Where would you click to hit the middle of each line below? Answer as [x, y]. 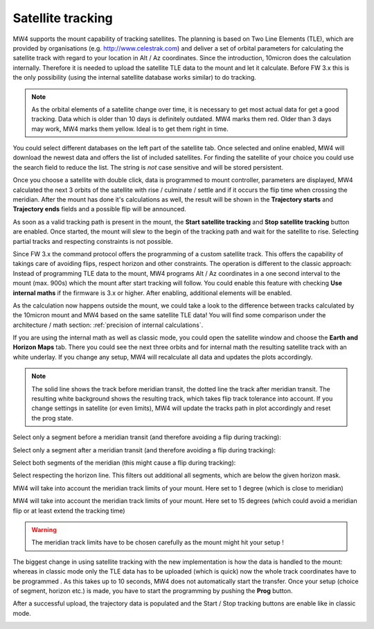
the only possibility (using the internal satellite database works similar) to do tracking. [134, 78]
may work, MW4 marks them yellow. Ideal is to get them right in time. [130, 129]
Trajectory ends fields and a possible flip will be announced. [99, 209]
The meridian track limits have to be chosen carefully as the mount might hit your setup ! [158, 542]
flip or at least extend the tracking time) [69, 511]
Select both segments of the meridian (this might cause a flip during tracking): [124, 463]
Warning [44, 529]
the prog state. [53, 418]
